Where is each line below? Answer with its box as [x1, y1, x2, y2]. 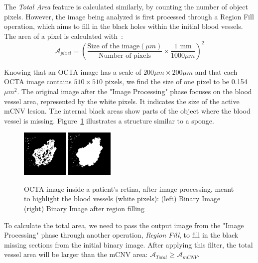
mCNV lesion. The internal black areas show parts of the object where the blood [4, 106, 251, 116]
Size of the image [87, 43, 140, 50]
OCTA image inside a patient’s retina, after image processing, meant [24, 183, 234, 194]
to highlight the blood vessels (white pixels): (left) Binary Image [24, 193, 221, 204]
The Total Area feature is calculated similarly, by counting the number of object [4, 1, 249, 11]
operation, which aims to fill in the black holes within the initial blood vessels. [4, 21, 243, 31]
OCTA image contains [4, 76, 72, 87]
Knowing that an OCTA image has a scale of [4, 66, 141, 77]
